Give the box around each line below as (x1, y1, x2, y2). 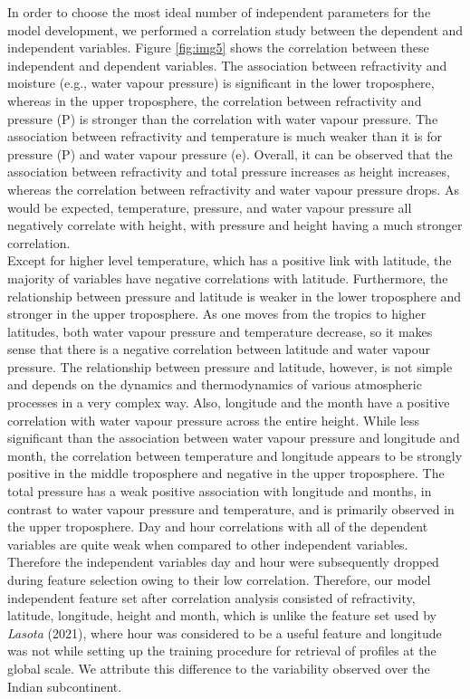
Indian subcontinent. (7, 676, 122, 695)
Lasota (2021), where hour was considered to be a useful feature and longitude (7, 623, 442, 642)
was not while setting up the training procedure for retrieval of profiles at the (7, 641, 436, 660)
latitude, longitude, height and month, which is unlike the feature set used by (7, 606, 436, 625)
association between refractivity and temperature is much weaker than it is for (7, 127, 443, 146)
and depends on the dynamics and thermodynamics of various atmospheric (7, 375, 422, 394)
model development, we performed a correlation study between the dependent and (7, 20, 464, 39)
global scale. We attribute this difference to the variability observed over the (7, 658, 430, 677)
